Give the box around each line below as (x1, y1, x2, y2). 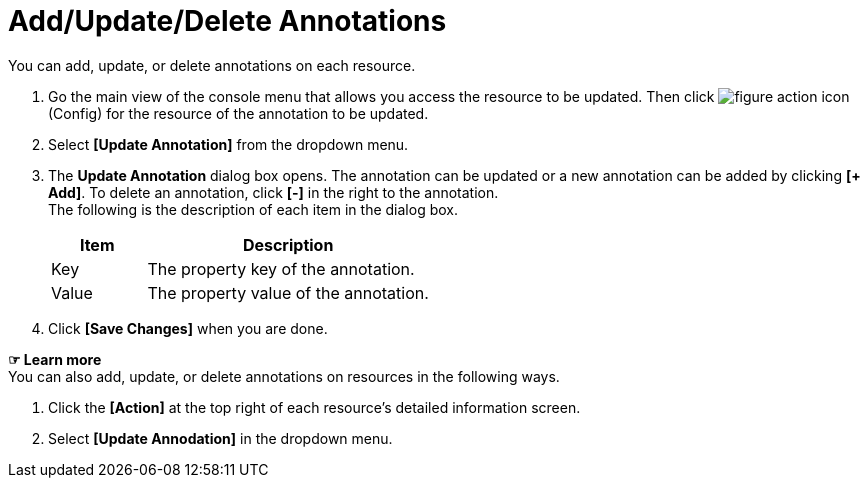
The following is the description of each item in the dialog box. (48, 200, 458, 218)
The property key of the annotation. (147, 258, 415, 279)
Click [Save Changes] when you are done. (48, 319, 328, 337)
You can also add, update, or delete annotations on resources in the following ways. (8, 367, 560, 385)
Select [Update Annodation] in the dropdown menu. (48, 429, 393, 447)
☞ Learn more (8, 350, 102, 368)
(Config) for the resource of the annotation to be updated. (48, 104, 429, 122)
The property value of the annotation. (147, 282, 429, 303)
